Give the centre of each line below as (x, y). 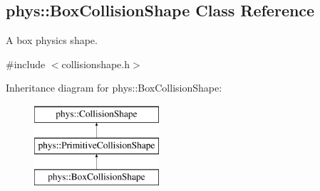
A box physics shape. (52, 40)
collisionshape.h (96, 64)
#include (26, 64)
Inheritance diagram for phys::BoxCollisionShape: (114, 88)
